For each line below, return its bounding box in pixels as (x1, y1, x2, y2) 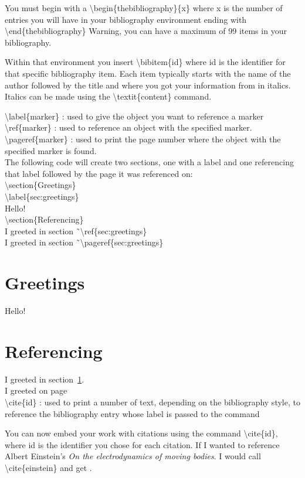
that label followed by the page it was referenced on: (5, 167, 193, 179)
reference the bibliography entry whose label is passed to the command (5, 407, 260, 419)
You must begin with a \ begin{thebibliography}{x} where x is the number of (5, 2, 283, 13)
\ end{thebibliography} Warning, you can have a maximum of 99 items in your (5, 25, 287, 37)
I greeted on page (5, 384, 67, 397)
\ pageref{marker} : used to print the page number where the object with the (5, 132, 281, 145)
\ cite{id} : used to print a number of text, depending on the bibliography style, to (5, 395, 300, 408)
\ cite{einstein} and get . (5, 461, 92, 473)
